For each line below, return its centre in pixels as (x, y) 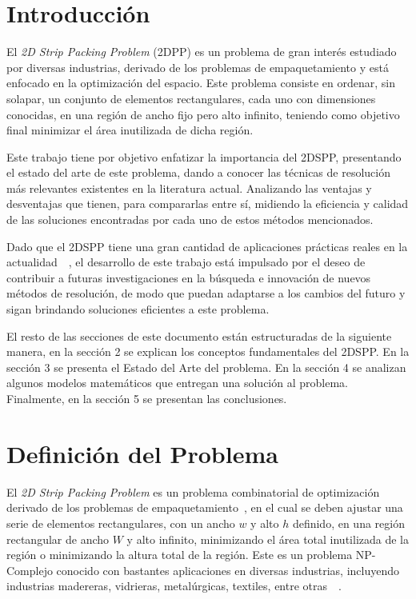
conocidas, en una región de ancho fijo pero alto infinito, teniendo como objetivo (203, 114)
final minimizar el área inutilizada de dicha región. (130, 130)
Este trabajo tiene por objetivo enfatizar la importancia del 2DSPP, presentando (204, 156)
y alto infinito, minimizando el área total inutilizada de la (268, 539)
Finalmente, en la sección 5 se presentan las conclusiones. (147, 398)
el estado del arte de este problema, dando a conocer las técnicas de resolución (198, 172)
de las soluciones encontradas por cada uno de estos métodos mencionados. (190, 220)
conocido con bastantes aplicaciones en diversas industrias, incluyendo (228, 570)
